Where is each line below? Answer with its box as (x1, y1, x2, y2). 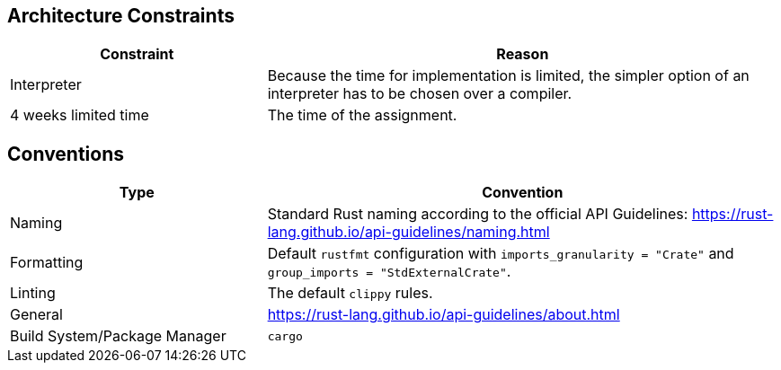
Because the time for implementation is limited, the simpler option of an (267, 66, 750, 85)
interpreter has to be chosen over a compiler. (267, 84, 572, 103)
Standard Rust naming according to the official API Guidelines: (267, 205, 688, 224)
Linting (10, 284, 56, 303)
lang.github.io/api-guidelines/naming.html (267, 223, 550, 242)
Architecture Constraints (7, 4, 235, 27)
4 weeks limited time (10, 106, 149, 125)
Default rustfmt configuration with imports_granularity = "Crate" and (267, 244, 734, 263)
